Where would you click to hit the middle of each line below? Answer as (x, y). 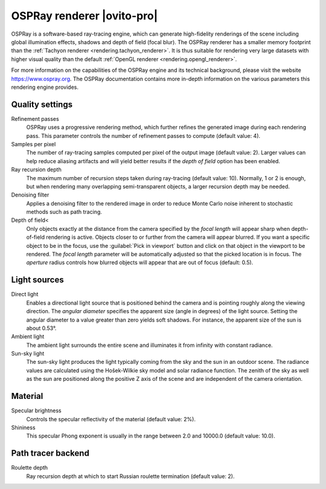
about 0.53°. (41, 328)
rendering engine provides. (45, 87)
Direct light (25, 294)
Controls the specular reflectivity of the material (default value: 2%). (111, 419)
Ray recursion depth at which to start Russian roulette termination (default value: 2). (130, 476)
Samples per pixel (34, 144)
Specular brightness (36, 410)
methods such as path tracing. (64, 212)
